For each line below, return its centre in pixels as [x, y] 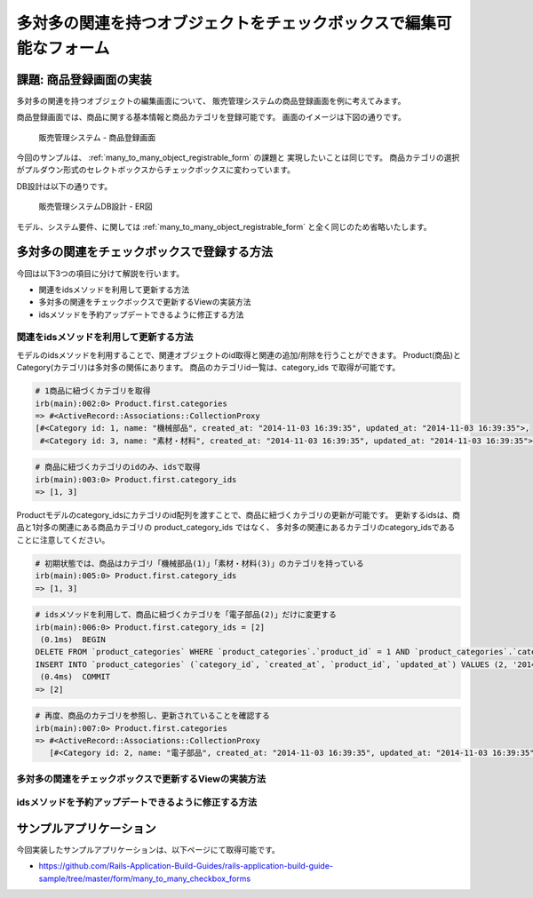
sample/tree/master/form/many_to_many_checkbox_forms [145, 878]
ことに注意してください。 [63, 540]
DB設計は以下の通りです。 [64, 186]
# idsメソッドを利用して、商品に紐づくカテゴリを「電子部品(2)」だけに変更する [186, 615]
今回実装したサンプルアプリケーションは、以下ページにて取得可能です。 [148, 849]
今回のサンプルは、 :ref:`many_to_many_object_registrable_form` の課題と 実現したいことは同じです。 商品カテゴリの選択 [238, 158]
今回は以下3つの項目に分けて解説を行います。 [100, 273]
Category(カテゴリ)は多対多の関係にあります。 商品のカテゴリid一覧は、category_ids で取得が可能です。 [208, 368]
